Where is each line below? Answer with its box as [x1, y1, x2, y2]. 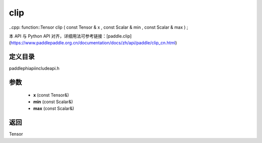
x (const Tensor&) [33, 92, 69, 98]
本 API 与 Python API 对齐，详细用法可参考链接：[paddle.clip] [9, 33, 132, 39]
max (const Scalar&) [33, 106, 75, 111]
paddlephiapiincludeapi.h [9, 66, 60, 71]
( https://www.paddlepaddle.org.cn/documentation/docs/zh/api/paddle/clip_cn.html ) [9, 40, 177, 46]
